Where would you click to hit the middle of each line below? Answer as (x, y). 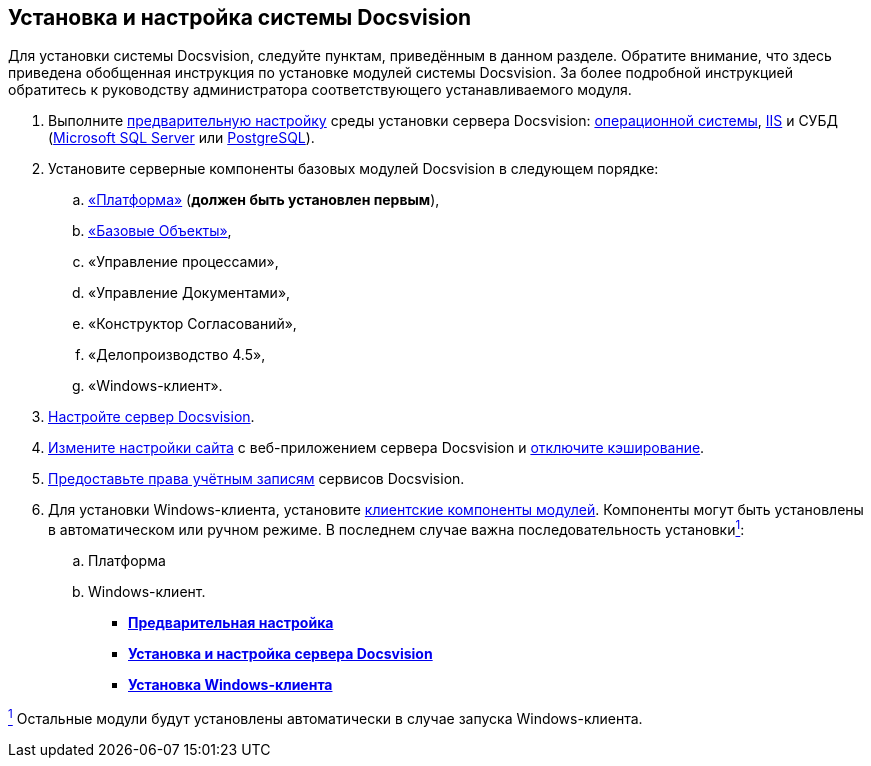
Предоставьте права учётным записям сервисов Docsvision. (256, 479)
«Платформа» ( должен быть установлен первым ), (264, 200)
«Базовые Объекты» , (160, 231)
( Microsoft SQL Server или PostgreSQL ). (181, 138)
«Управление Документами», (189, 293)
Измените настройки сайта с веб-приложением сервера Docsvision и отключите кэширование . (376, 448)
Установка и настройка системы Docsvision (240, 17)
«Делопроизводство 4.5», (177, 355)
